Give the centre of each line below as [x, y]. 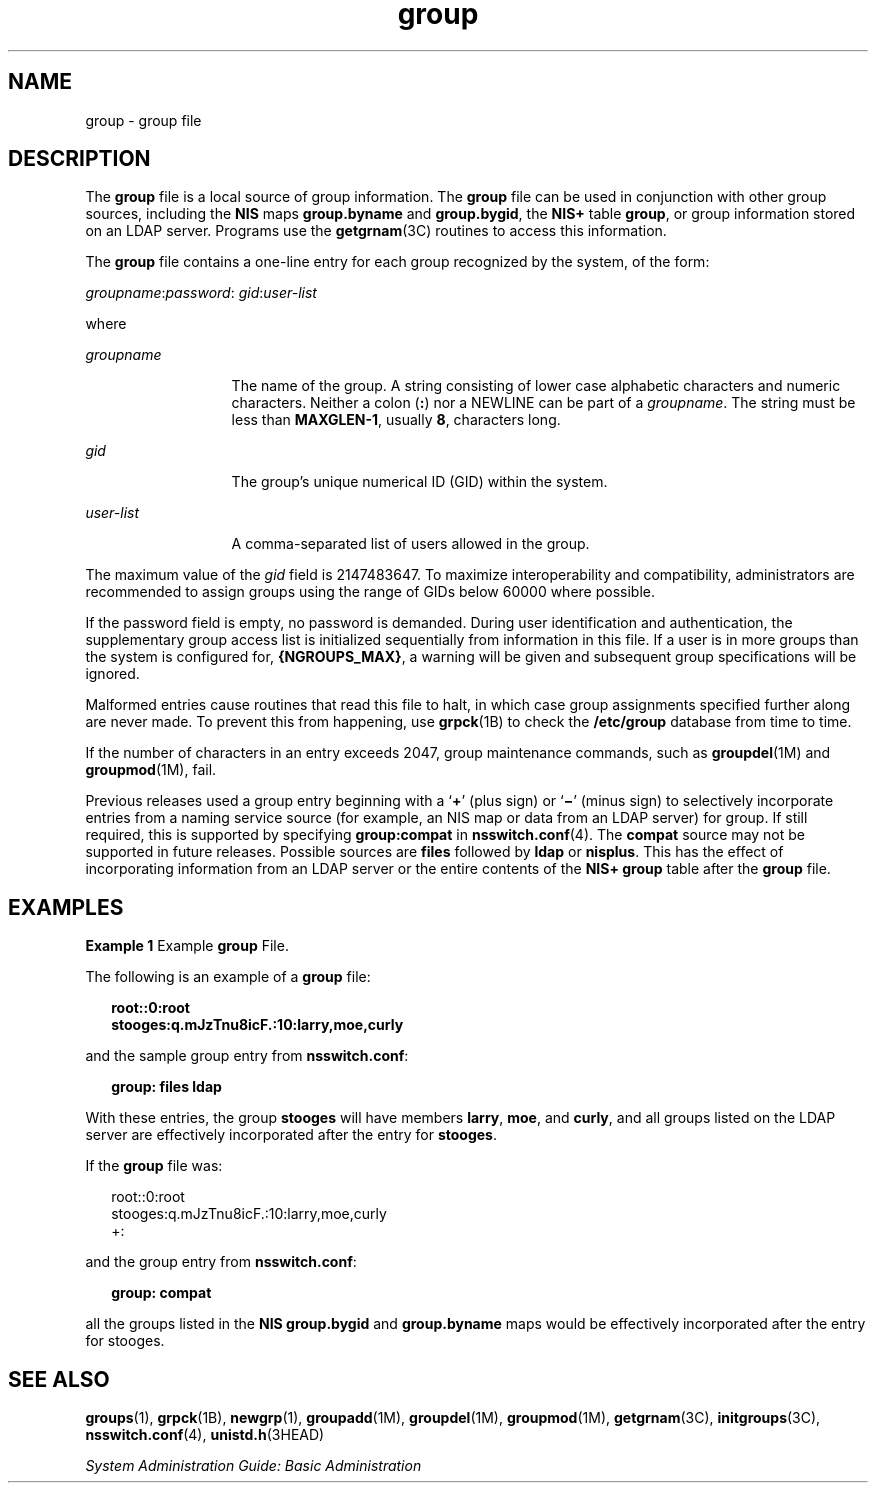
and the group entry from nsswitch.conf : [221, 1262]
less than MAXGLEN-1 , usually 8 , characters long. [396, 420]
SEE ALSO [59, 1379]
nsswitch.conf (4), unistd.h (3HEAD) [205, 1435]
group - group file [143, 120]
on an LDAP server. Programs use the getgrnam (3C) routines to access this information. [376, 231]
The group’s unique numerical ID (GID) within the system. [419, 482]
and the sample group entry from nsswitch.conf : [247, 1056]
